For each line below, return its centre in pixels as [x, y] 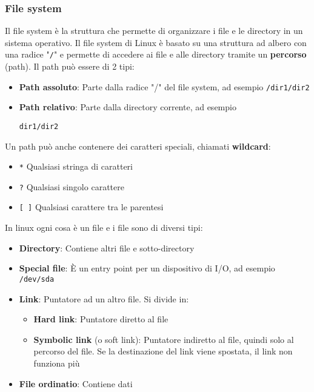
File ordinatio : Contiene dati [76, 383]
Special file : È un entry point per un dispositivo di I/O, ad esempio [147, 268]
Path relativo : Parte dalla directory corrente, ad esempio [128, 107]
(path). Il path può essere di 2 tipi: [70, 66]
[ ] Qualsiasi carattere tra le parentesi [91, 207]
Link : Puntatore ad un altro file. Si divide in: [104, 298]
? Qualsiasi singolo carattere [72, 186]
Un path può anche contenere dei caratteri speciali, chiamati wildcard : [138, 146]
